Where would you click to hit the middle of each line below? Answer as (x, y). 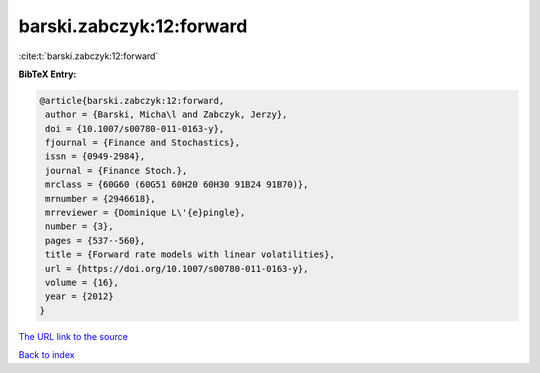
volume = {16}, (82, 282)
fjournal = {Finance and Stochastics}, (142, 143)
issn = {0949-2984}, (95, 156)
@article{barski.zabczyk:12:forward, (132, 100)
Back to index (46, 355)
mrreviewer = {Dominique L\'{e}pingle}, (145, 213)
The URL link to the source (73, 336)
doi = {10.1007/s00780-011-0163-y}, (135, 128)
